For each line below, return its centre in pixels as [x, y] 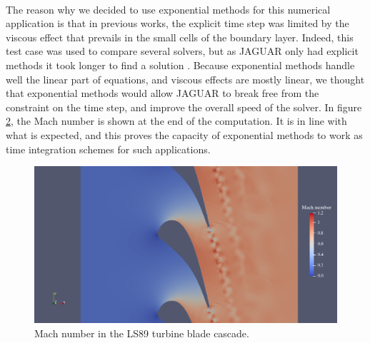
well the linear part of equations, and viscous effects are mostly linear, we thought [185, 79]
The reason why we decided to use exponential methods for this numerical [168, 9]
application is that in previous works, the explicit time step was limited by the [177, 23]
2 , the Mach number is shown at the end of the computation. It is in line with [176, 121]
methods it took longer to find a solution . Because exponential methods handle [180, 65]
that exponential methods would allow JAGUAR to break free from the [162, 93]
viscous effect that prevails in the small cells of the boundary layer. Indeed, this [180, 37]
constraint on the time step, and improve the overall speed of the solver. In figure [184, 107]
